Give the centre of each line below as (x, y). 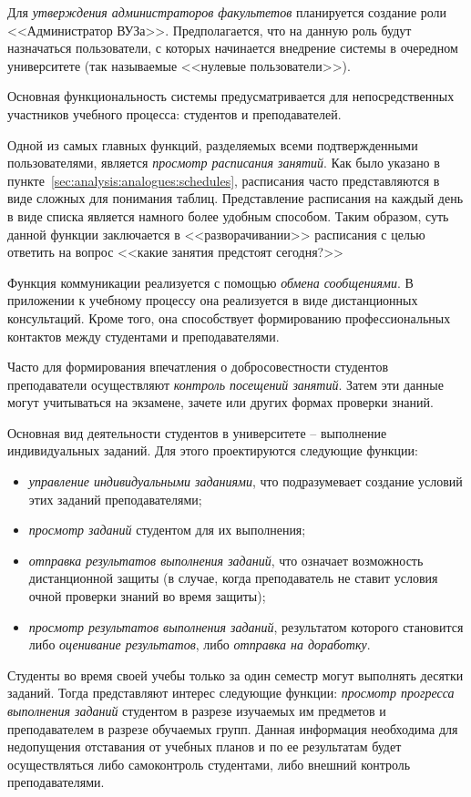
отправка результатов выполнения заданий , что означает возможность (226, 560)
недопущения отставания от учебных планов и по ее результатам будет (205, 746)
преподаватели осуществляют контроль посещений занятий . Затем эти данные (225, 384)
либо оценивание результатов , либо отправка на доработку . (200, 644)
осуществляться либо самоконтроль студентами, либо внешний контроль (209, 764)
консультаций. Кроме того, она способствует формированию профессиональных (229, 317)
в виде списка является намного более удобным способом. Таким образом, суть (228, 215)
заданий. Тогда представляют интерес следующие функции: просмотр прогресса (231, 693)
